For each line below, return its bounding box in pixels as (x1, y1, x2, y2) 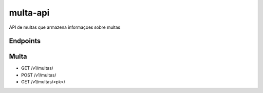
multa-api (9, 7, 50, 18)
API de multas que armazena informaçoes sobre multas (9, 24, 120, 30)
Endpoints (9, 37, 41, 45)
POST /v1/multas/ (21, 72, 56, 78)
